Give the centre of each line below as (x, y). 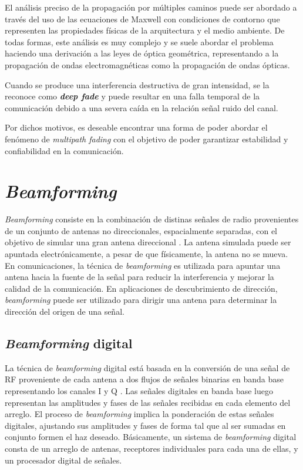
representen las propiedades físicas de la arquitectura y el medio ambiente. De (145, 30)
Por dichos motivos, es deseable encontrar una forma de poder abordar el (136, 127)
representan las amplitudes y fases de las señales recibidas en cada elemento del (148, 402)
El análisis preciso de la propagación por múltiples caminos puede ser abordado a (151, 7)
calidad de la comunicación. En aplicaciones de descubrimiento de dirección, (141, 288)
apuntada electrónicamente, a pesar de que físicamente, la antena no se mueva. (147, 254)
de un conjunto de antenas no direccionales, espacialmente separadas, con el (141, 230)
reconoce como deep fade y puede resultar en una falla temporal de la (132, 96)
